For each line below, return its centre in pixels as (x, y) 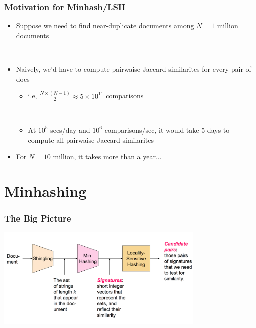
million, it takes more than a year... (107, 156)
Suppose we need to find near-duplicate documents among (105, 25)
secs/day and (70, 129)
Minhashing (45, 191)
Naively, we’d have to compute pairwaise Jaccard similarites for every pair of (134, 69)
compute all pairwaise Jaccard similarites (91, 139)
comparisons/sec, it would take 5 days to (167, 129)
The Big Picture (38, 218)
